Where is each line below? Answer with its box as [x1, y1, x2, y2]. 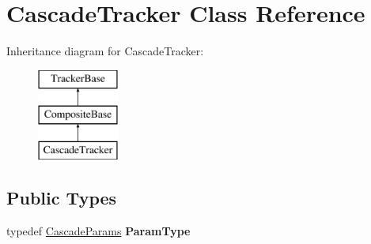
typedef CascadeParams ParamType [6, 222, 191, 238]
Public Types [6, 186, 117, 210]
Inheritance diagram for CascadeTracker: [6, 43, 204, 59]
